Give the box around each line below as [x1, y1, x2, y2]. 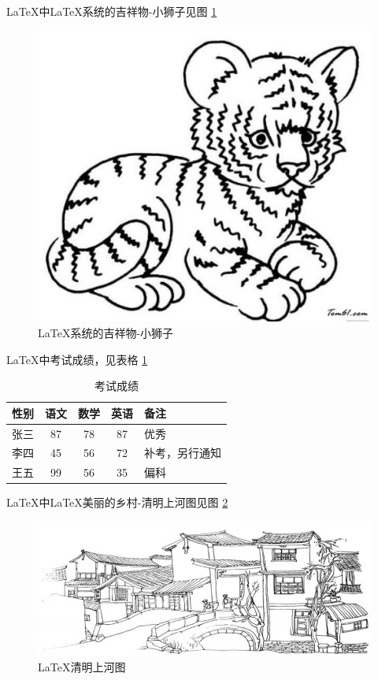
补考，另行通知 [144, 444, 221, 461]
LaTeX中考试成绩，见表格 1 [6, 351, 148, 367]
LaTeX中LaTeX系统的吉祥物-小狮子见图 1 [6, 3, 217, 19]
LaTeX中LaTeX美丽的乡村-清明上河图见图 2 [6, 494, 228, 511]
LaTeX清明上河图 [38, 659, 126, 674]
